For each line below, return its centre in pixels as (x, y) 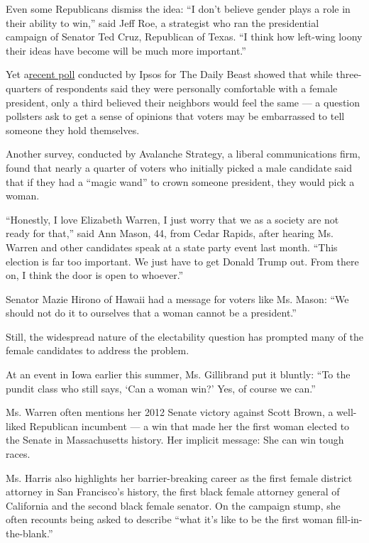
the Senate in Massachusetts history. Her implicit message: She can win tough (175, 440)
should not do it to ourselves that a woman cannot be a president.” (151, 313)
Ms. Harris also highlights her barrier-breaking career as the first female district (179, 477)
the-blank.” (29, 533)
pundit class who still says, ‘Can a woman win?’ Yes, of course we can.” (161, 388)
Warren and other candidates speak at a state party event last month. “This (172, 247)
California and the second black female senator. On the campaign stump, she (173, 505)
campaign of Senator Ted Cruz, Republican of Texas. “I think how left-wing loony (184, 37)
